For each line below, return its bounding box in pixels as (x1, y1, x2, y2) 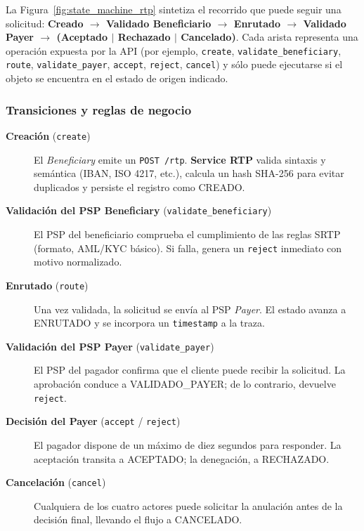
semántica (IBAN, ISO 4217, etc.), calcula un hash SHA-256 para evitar (34, 166, 344, 181)
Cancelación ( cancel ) (6, 475, 106, 490)
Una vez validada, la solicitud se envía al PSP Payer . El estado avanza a (34, 301, 346, 316)
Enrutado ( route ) (6, 277, 89, 292)
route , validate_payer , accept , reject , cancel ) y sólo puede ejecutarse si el (6, 57, 343, 72)
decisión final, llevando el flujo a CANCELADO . (34, 512, 242, 527)
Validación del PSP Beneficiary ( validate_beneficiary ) (6, 203, 272, 218)
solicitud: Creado (6, 15, 84, 30)
